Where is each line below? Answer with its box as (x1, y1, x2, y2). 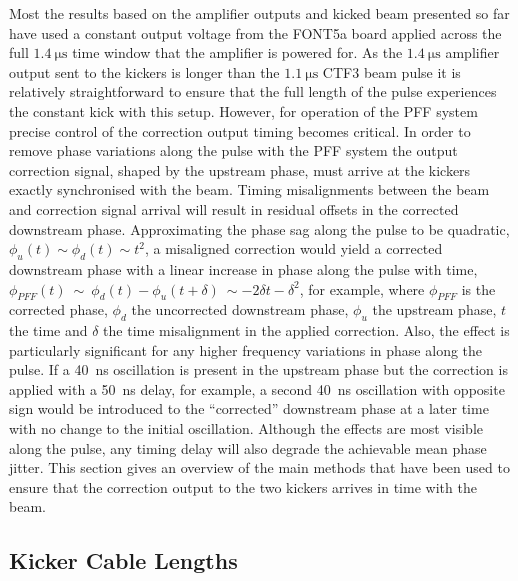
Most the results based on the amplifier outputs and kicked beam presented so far (9, 3, 510, 23)
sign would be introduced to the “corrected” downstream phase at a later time (9, 398, 489, 419)
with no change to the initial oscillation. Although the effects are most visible (9, 418, 483, 439)
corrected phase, (9, 299, 108, 320)
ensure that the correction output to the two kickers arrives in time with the (9, 476, 477, 497)
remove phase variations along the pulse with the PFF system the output (9, 140, 458, 161)
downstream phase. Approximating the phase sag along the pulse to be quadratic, (9, 218, 510, 239)
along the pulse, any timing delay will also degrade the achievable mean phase (9, 437, 487, 458)
